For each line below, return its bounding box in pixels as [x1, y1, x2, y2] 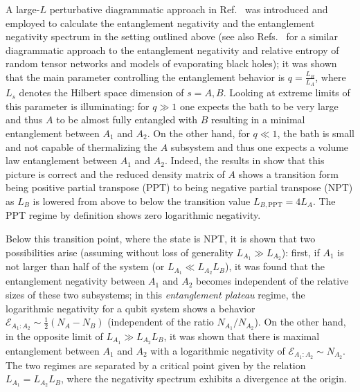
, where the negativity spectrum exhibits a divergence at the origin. [60, 371, 347, 386]
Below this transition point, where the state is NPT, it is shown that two [6, 231, 316, 245]
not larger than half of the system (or [6, 259, 165, 274]
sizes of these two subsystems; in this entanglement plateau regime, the [6, 287, 305, 301]
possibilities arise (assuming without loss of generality [6, 244, 233, 259]
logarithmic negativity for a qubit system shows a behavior [6, 301, 255, 315]
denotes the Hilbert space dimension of [19, 85, 184, 100]
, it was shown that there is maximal [163, 328, 320, 343]
